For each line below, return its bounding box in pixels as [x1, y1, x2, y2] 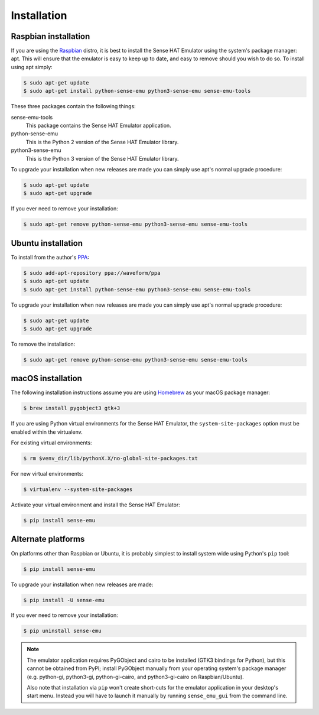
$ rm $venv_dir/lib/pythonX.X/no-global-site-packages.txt [23, 455, 198, 462]
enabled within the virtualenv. [11, 428, 83, 435]
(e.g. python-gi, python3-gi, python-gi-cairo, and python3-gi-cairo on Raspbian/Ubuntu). [27, 673, 245, 680]
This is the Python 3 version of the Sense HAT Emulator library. [25, 155, 179, 162]
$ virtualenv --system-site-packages [23, 486, 133, 493]
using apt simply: [11, 63, 53, 70]
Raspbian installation [11, 31, 90, 41]
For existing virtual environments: [11, 439, 92, 446]
